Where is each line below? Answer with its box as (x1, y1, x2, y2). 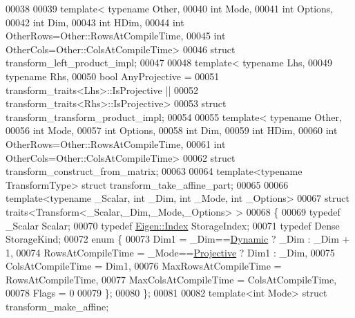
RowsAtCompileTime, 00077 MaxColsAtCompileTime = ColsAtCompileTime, (6, 272, 337, 286)
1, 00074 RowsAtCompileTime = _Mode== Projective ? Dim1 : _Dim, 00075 (6, 245, 335, 259)
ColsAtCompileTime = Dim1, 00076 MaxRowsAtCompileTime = (6, 259, 282, 273)
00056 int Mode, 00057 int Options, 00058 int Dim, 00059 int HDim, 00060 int (6, 123, 338, 138)
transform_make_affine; (6, 299, 109, 314)
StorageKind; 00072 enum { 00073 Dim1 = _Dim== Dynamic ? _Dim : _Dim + (6, 232, 350, 246)
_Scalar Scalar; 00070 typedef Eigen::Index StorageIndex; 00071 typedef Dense (6, 218, 340, 232)
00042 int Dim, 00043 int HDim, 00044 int (6, 15, 184, 29)
